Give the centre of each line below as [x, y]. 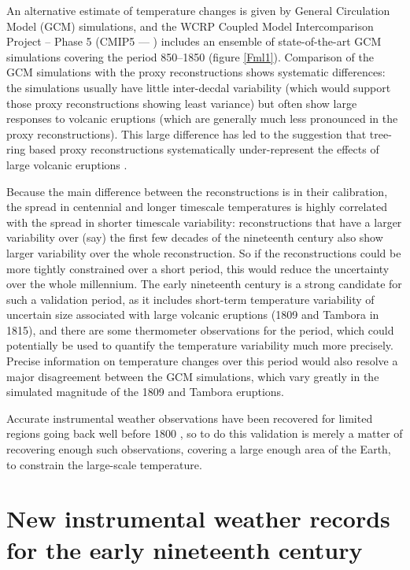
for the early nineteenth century [185, 549]
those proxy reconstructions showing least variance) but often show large [182, 103]
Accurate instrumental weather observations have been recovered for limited [190, 418]
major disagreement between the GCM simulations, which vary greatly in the [193, 376]
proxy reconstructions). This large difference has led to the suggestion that [187, 133]
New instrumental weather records [198, 518]
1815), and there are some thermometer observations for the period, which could [200, 329]
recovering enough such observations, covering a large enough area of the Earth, [199, 449]
